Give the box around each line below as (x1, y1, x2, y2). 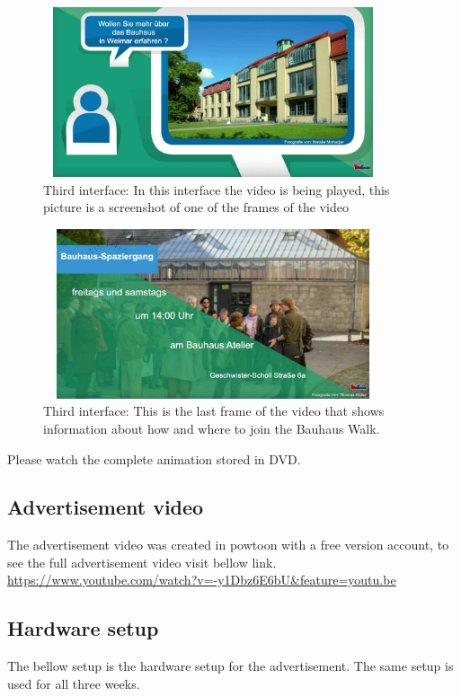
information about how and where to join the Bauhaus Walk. (43, 418, 380, 437)
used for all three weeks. (7, 674, 140, 692)
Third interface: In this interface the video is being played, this (43, 180, 390, 198)
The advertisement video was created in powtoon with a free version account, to (7, 535, 449, 554)
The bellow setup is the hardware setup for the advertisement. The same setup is (7, 656, 454, 675)
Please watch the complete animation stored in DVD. (7, 449, 301, 468)
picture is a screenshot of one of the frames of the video (43, 198, 349, 216)
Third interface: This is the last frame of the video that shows (43, 401, 385, 420)
